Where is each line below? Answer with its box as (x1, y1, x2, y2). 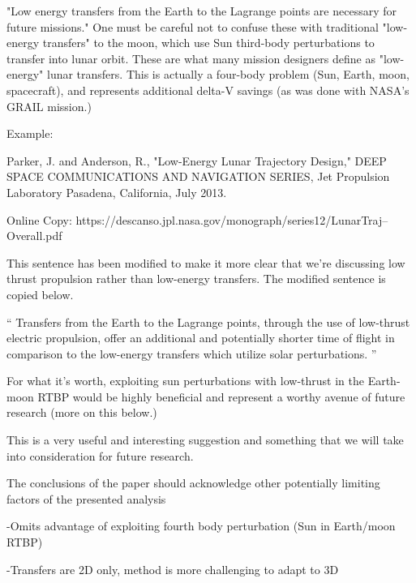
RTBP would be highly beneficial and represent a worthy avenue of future (37, 388, 405, 405)
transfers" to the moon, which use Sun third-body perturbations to (42, 34, 375, 51)
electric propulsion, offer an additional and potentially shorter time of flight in (6, 329, 395, 346)
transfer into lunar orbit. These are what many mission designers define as (6, 49, 375, 66)
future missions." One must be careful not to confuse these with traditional (6, 18, 379, 35)
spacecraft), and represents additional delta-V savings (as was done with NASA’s (6, 81, 410, 98)
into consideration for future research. (6, 447, 194, 464)
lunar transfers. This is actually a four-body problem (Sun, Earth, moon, (46, 66, 410, 83)
